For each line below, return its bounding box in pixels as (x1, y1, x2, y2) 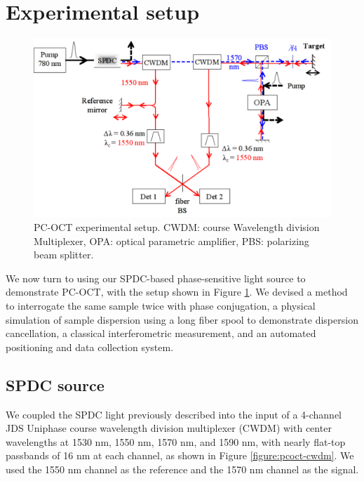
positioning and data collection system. (6, 339, 174, 354)
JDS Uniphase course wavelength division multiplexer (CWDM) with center (6, 421, 332, 435)
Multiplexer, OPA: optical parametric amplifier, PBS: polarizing (34, 233, 309, 248)
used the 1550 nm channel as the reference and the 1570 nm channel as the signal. (6, 461, 359, 476)
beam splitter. (34, 247, 94, 262)
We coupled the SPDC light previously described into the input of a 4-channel (6, 407, 342, 421)
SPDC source (6, 374, 105, 395)
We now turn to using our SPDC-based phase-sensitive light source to (6, 270, 306, 285)
